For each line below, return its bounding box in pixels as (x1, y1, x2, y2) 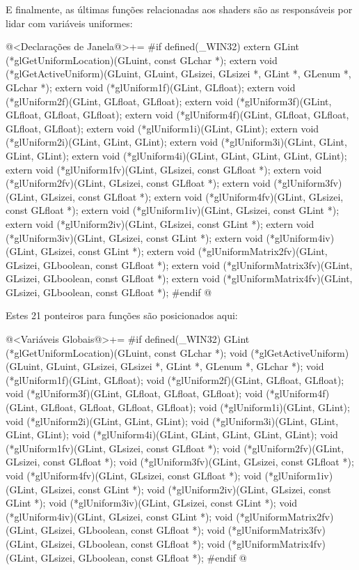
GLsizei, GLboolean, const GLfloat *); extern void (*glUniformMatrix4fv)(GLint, (6, 271, 353, 286)
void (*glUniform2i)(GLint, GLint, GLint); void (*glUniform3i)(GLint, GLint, (6, 413, 339, 428)
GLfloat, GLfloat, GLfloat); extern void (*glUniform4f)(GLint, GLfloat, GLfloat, (6, 107, 349, 122)
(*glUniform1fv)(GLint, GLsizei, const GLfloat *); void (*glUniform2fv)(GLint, (6, 440, 344, 455)
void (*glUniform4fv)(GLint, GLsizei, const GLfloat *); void (6, 468, 262, 482)
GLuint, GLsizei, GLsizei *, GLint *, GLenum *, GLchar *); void (46, 359, 324, 373)
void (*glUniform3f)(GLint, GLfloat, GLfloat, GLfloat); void (6, 386, 263, 401)
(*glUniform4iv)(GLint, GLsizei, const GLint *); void (6, 509, 233, 523)
